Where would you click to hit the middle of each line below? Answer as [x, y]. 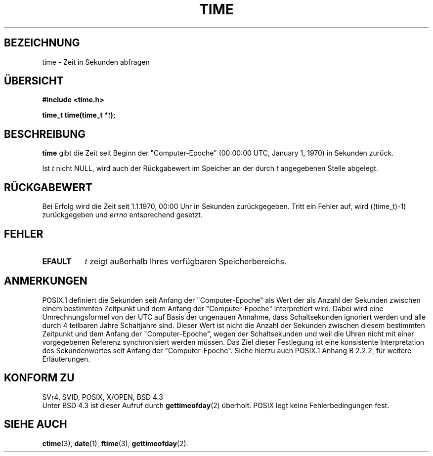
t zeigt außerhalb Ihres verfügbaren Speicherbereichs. [186, 261]
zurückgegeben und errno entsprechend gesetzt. [122, 215]
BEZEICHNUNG [42, 43]
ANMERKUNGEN [46, 281]
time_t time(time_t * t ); [79, 115]
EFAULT [57, 261]
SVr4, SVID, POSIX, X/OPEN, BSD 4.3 [103, 397]
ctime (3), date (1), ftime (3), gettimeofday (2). [115, 443]
